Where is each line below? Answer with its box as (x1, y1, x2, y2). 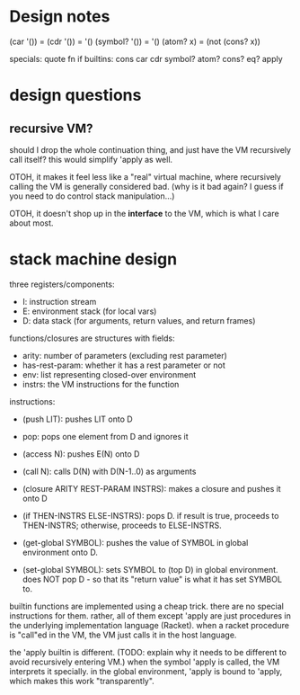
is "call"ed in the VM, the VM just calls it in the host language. (9, 629, 237, 640)
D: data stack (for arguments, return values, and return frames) (22, 315, 256, 325)
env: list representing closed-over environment (22, 369, 197, 379)
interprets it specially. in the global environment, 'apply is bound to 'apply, (9, 665, 283, 676)
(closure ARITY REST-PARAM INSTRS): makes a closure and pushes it (22, 483, 281, 494)
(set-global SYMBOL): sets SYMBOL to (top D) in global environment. (22, 564, 278, 575)
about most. (9, 218, 54, 228)
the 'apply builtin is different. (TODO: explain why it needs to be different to (9, 646, 287, 657)
